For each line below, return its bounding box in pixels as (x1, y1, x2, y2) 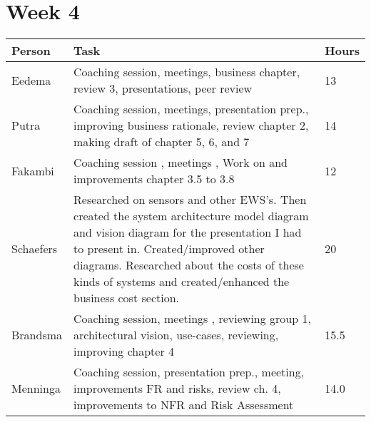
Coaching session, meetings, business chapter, (73, 63, 300, 81)
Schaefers (11, 240, 58, 257)
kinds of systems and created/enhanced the (73, 273, 290, 290)
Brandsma (11, 326, 63, 344)
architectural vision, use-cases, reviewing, (73, 326, 279, 344)
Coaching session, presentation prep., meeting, (73, 364, 305, 381)
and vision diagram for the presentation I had (73, 224, 302, 241)
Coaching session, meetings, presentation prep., (73, 101, 309, 118)
